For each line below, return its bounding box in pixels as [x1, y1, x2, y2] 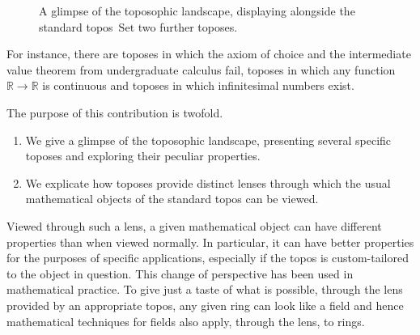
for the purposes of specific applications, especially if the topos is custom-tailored [6, 249, 409, 266]
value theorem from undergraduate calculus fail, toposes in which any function [6, 61, 396, 78]
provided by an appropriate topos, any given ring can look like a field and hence [6, 296, 404, 313]
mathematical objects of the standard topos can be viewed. [25, 190, 319, 207]
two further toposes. [138, 18, 238, 35]
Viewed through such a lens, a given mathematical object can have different [6, 217, 382, 234]
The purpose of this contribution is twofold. [6, 104, 223, 121]
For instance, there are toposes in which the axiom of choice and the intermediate [6, 45, 411, 62]
